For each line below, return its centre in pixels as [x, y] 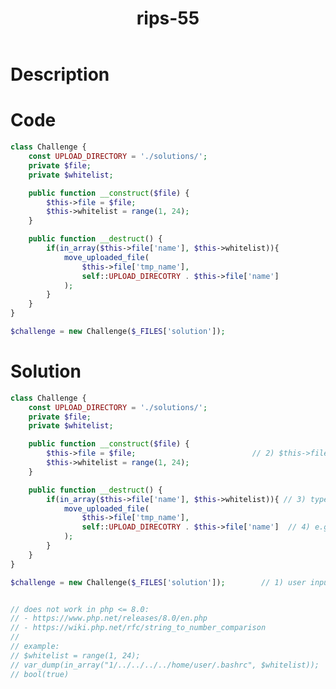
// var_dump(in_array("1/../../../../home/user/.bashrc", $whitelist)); [165, 665]
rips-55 [168, 18]
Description [60, 74]
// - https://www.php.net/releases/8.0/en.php [109, 618]
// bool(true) [40, 674]
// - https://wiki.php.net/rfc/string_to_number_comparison [138, 628]
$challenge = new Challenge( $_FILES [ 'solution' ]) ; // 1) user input [171, 582]
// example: [35, 647]
